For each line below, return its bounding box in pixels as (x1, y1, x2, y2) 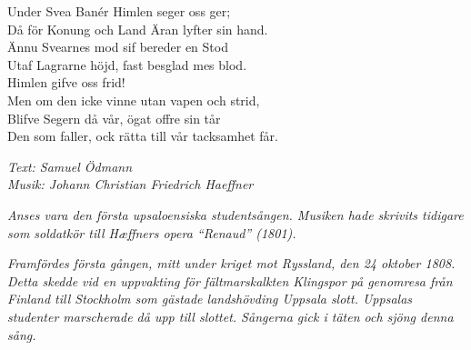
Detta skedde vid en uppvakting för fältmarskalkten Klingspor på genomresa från (7, 271, 453, 290)
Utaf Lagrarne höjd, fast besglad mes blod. (7, 55, 247, 74)
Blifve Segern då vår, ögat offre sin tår (7, 108, 221, 127)
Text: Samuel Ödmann (7, 156, 133, 175)
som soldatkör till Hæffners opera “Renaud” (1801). (7, 223, 296, 242)
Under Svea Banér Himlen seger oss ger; (7, 2, 231, 20)
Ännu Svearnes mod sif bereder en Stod (7, 37, 228, 56)
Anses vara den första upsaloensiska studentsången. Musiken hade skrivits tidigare (7, 205, 464, 224)
